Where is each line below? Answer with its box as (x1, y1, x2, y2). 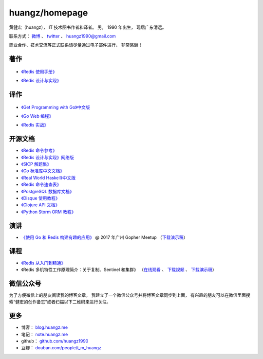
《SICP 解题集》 (21, 161, 52, 167)
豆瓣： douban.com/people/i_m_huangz (21, 345, 102, 351)
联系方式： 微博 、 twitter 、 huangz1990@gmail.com (9, 33, 116, 39)
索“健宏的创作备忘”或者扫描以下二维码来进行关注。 (9, 299, 112, 305)
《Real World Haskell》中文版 (21, 175, 75, 180)
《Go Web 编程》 (21, 113, 54, 119)
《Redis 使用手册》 (21, 69, 57, 74)
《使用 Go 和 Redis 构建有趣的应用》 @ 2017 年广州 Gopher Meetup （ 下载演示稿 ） (21, 234, 188, 240)
